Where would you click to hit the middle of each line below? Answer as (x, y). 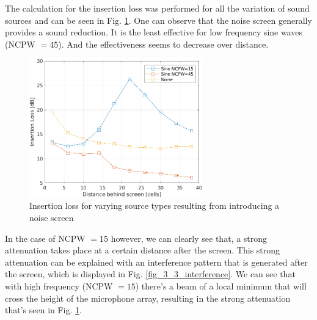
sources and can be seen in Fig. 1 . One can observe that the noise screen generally (158, 20)
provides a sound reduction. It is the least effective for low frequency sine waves (154, 32)
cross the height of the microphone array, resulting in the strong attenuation (148, 298)
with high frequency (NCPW (59, 285)
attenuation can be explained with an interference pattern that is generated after (156, 262)
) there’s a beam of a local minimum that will (221, 285)
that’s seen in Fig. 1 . (43, 310)
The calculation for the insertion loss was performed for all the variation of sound (157, 8)
